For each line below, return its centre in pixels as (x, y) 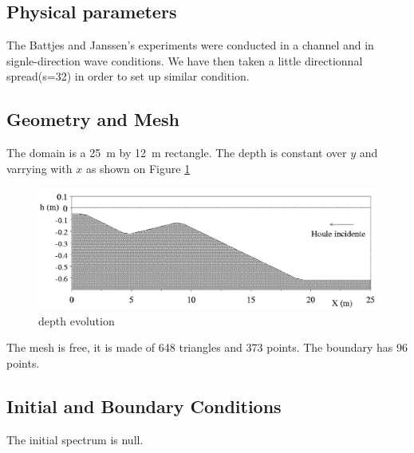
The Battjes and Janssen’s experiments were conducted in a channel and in (190, 45)
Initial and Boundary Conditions (144, 406)
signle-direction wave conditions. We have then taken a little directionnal (185, 60)
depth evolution (77, 320)
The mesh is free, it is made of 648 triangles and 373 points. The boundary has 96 (207, 347)
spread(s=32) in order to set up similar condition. (128, 76)
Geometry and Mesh (93, 119)
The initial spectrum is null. (75, 439)
